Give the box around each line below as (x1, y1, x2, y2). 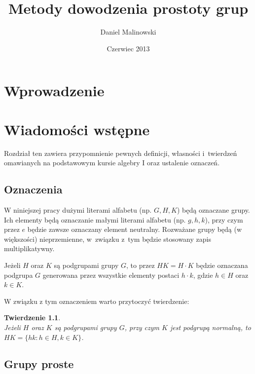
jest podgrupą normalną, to (170, 322, 251, 332)
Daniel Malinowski (100, 27, 156, 37)
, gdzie (193, 269, 213, 280)
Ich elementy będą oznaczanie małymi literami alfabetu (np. (4, 214, 186, 224)
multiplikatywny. (4, 243, 55, 254)
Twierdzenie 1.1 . (4, 312, 61, 323)
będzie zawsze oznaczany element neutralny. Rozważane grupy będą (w (27, 224, 242, 234)
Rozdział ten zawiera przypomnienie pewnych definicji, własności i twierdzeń (4, 148, 237, 158)
